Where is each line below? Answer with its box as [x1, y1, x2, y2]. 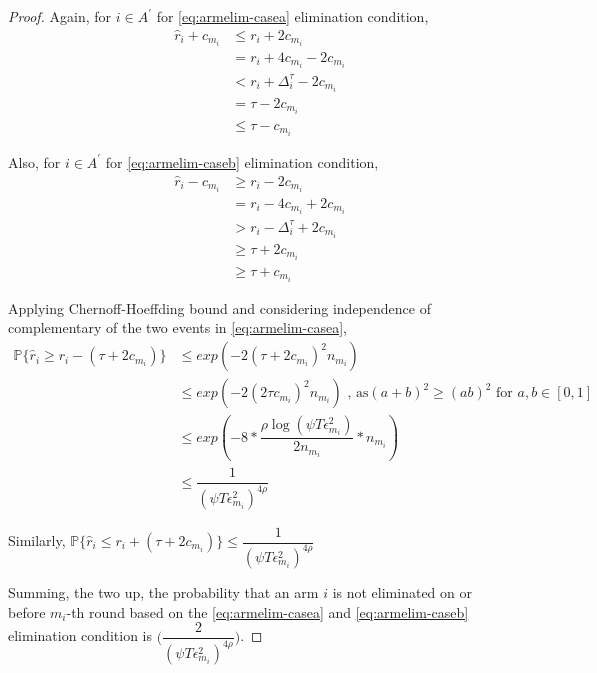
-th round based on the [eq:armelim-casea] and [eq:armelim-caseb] [66, 601, 469, 622]
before [8, 601, 46, 622]
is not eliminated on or [332, 581, 472, 602]
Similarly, [8, 530, 66, 550]
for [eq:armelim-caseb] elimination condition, [105, 151, 379, 172]
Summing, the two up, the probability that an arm [8, 581, 319, 602]
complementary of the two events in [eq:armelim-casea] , [8, 317, 347, 338]
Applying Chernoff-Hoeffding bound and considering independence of [8, 297, 431, 318]
